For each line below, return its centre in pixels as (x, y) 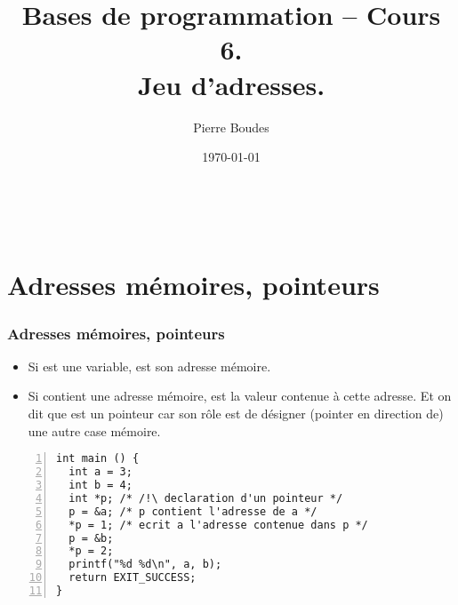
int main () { (98, 459)
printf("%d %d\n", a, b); (145, 565)
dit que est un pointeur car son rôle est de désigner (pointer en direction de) (236, 414)
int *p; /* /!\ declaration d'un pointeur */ (206, 498)
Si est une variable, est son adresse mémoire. (149, 366)
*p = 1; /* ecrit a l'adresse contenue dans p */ (218, 525)
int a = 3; (100, 472)
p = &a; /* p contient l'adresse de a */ (193, 511)
